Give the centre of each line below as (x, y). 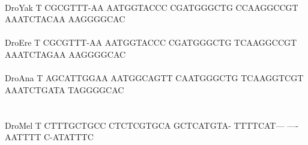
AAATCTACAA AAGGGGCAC (65, 19)
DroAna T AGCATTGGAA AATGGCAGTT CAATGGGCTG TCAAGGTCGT (154, 78)
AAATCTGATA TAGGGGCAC (65, 89)
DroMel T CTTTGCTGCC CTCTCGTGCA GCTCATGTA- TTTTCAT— (145, 125)
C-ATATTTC (68, 137)
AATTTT (23, 137)
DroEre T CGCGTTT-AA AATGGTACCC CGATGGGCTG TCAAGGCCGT (151, 42)
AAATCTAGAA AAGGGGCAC (65, 54)
